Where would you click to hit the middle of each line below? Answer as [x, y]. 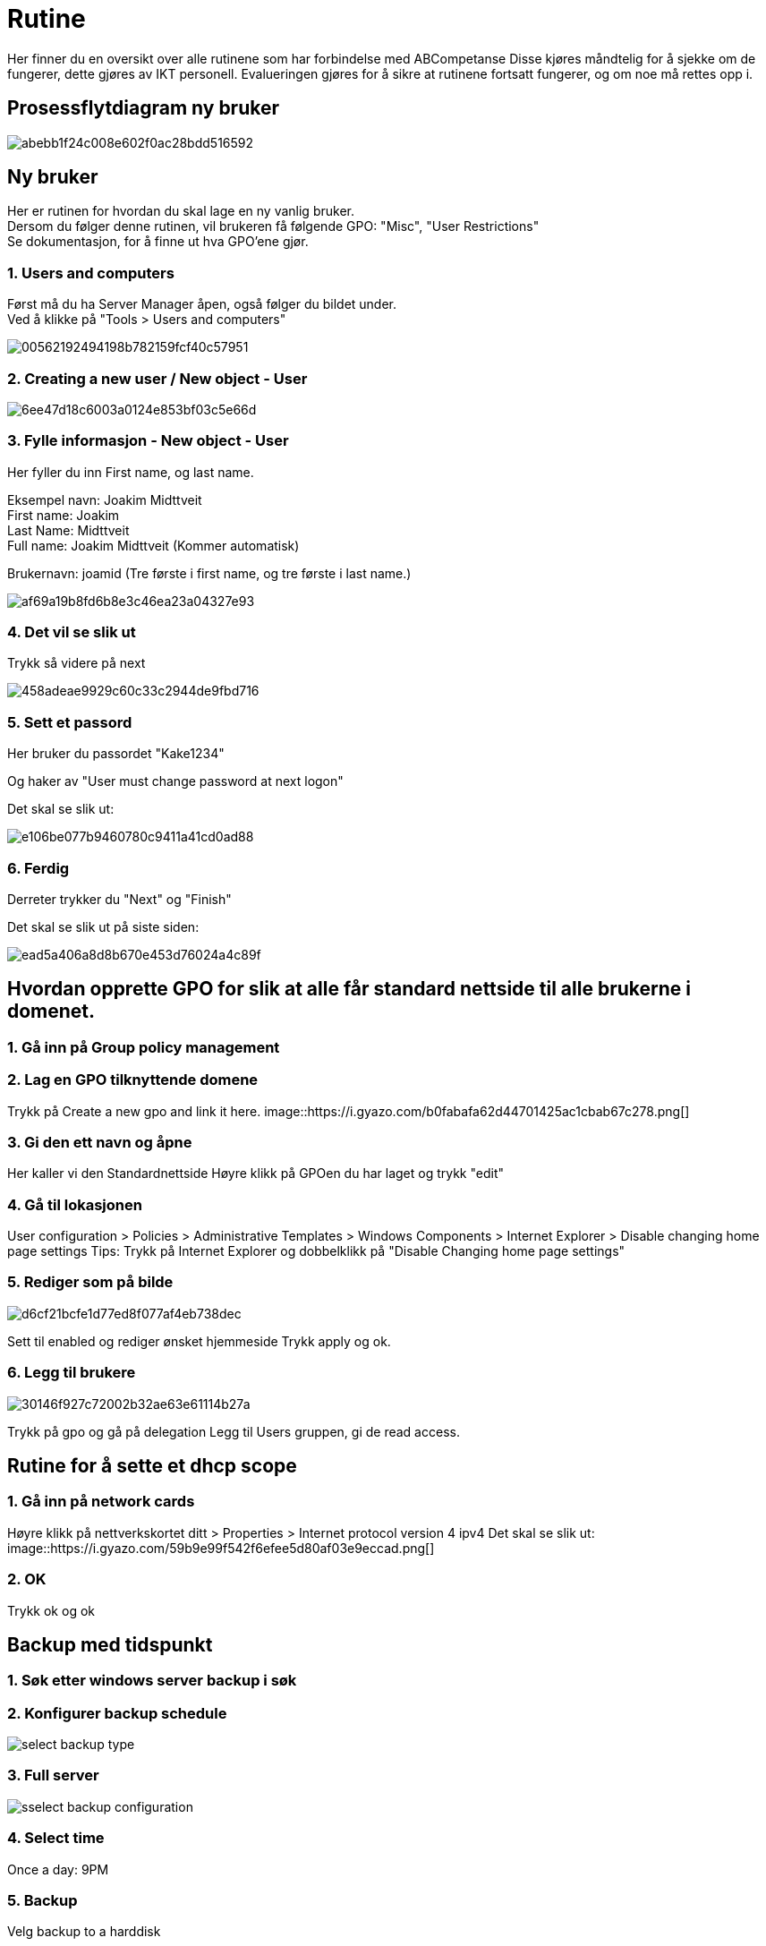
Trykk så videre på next [77, 663]
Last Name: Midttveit [68, 530]
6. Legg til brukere [72, 1373]
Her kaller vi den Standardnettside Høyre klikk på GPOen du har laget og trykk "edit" [256, 1174]
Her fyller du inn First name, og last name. [131, 472]
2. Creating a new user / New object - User [157, 378]
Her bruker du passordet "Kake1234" [116, 754]
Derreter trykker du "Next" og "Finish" [119, 899]
